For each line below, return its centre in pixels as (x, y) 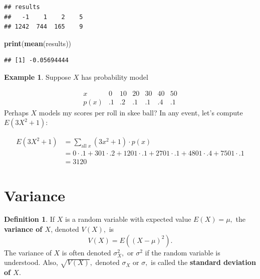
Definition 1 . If (30, 219)
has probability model (115, 77)
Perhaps (16, 112)
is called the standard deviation (203, 262)
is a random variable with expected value (128, 219)
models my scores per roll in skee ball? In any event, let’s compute (141, 112)
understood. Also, (31, 262)
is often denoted (86, 252)
